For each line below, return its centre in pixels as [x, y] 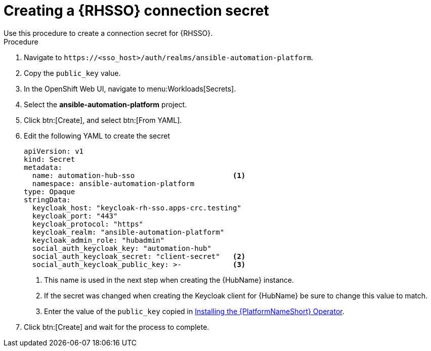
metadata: [43, 167]
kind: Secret [50, 159]
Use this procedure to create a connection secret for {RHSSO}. [108, 33]
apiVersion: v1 [54, 151]
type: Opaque [50, 191]
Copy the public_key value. [72, 73]
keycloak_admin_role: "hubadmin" [98, 240]
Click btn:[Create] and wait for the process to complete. [117, 327]
